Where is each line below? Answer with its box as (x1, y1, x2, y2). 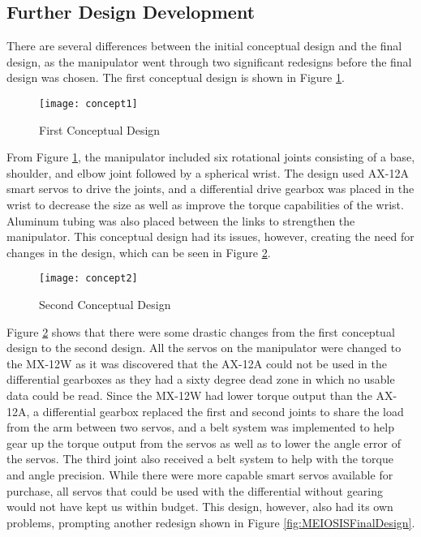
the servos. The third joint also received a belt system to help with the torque (6, 450, 393, 467)
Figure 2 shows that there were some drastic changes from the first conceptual (6, 323, 395, 340)
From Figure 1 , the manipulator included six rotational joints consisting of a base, (6, 148, 415, 165)
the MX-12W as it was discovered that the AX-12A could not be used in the (6, 354, 387, 372)
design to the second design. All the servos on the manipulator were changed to (6, 339, 402, 356)
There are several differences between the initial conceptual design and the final (6, 37, 402, 54)
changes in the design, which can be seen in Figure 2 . (6, 243, 271, 260)
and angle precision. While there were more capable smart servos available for (6, 466, 393, 483)
